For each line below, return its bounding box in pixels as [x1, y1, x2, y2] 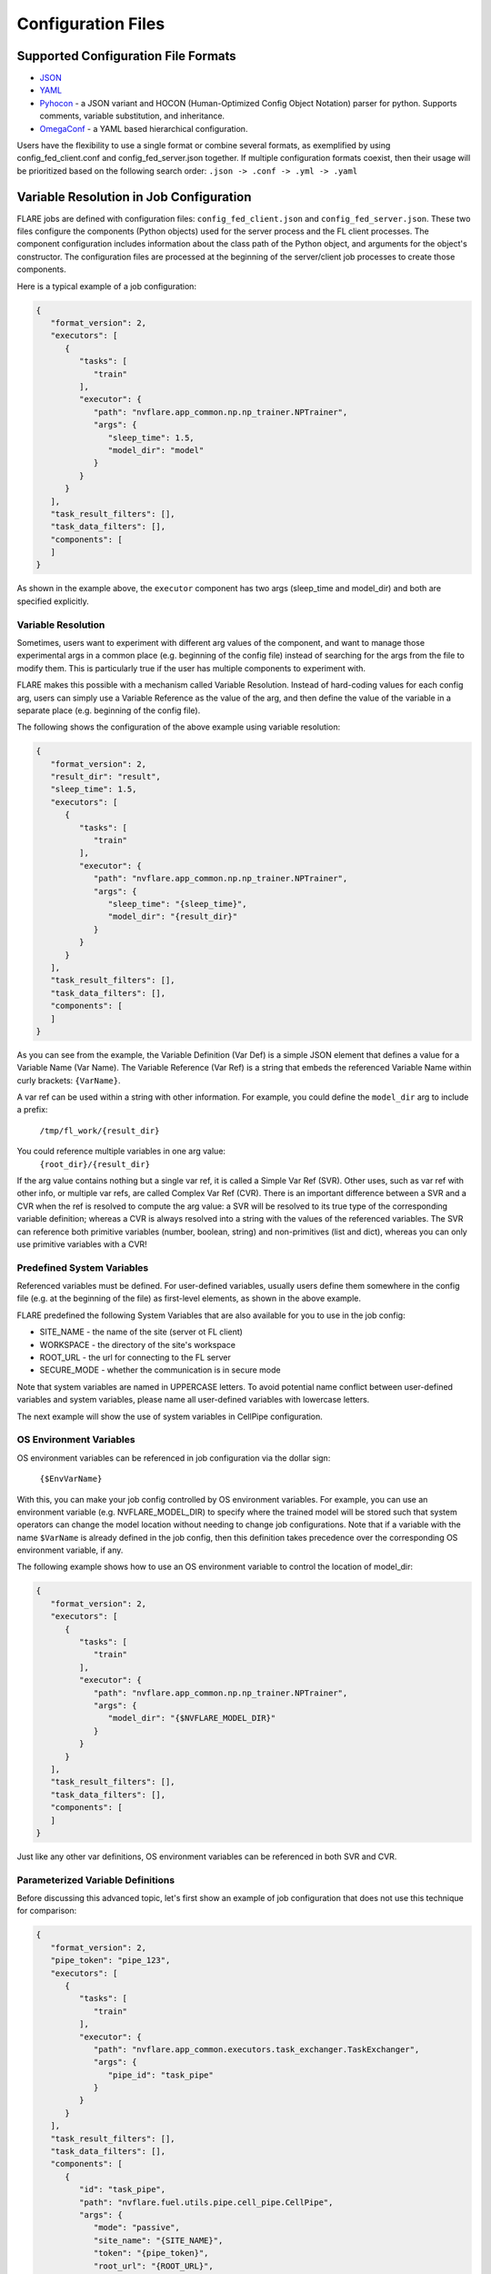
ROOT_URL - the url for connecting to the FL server [39, 1352, 231, 1363]
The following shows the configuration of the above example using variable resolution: [16, 721, 341, 732]
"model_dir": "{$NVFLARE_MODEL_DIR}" [107, 1713, 276, 1724]
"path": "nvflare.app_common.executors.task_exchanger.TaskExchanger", [93, 2044, 420, 2055]
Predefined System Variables [16, 1261, 149, 1273]
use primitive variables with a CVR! [16, 1238, 147, 1250]
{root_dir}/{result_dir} [39, 1159, 150, 1169]
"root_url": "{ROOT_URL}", [93, 2260, 214, 2271]
